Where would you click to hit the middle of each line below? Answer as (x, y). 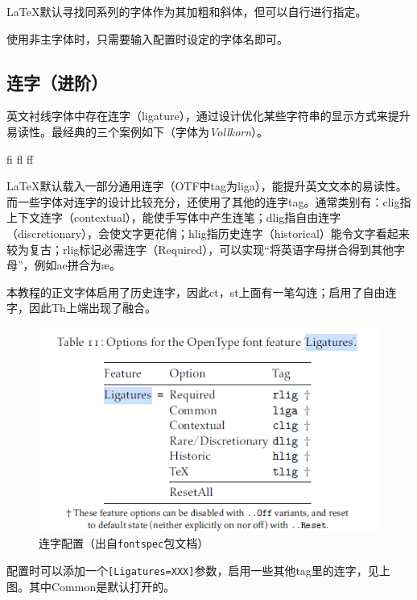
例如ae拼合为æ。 (77, 265)
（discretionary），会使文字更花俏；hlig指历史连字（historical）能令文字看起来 (208, 233)
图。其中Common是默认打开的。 (91, 586)
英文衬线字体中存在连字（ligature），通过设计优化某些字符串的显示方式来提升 (208, 116)
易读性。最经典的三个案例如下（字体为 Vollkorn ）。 (138, 131)
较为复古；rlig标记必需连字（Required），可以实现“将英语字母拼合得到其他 (200, 249)
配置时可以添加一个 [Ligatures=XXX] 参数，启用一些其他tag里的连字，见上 (198, 571)
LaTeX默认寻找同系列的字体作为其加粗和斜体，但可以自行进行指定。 (187, 11)
